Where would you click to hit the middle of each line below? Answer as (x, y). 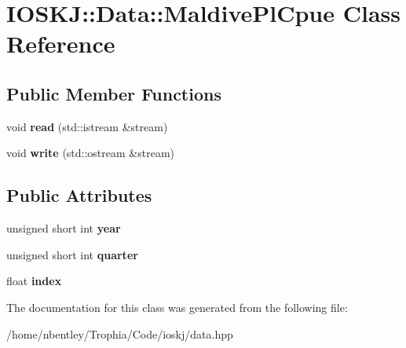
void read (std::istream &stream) (87, 126)
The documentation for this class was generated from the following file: (177, 307)
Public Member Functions (114, 93)
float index (34, 281)
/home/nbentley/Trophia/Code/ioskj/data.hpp (120, 333)
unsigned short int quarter (72, 254)
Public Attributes (79, 195)
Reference (61, 44)
